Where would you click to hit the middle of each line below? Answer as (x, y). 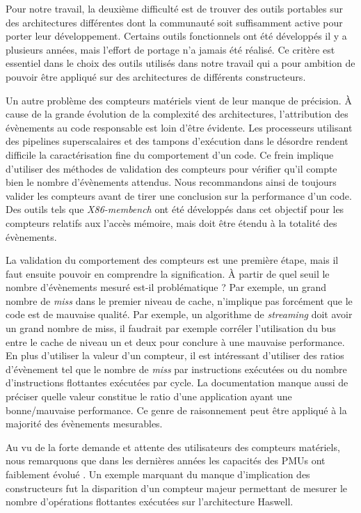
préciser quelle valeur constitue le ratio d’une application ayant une (149, 396)
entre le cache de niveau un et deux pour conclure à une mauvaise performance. (175, 341)
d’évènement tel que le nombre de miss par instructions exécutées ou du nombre (176, 369)
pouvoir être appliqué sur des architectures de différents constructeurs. (156, 76)
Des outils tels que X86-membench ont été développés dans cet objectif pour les (175, 209)
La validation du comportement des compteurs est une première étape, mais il (172, 260)
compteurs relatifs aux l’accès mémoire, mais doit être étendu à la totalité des (171, 222)
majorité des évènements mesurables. (84, 424)
